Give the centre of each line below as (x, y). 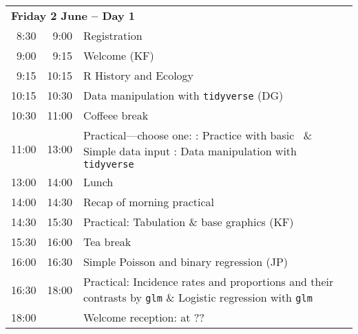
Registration (113, 35)
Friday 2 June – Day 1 (73, 15)
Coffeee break (116, 115)
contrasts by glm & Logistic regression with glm (198, 297)
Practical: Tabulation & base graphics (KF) (188, 222)
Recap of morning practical (149, 202)
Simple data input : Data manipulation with (190, 151)
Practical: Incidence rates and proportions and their (208, 281)
